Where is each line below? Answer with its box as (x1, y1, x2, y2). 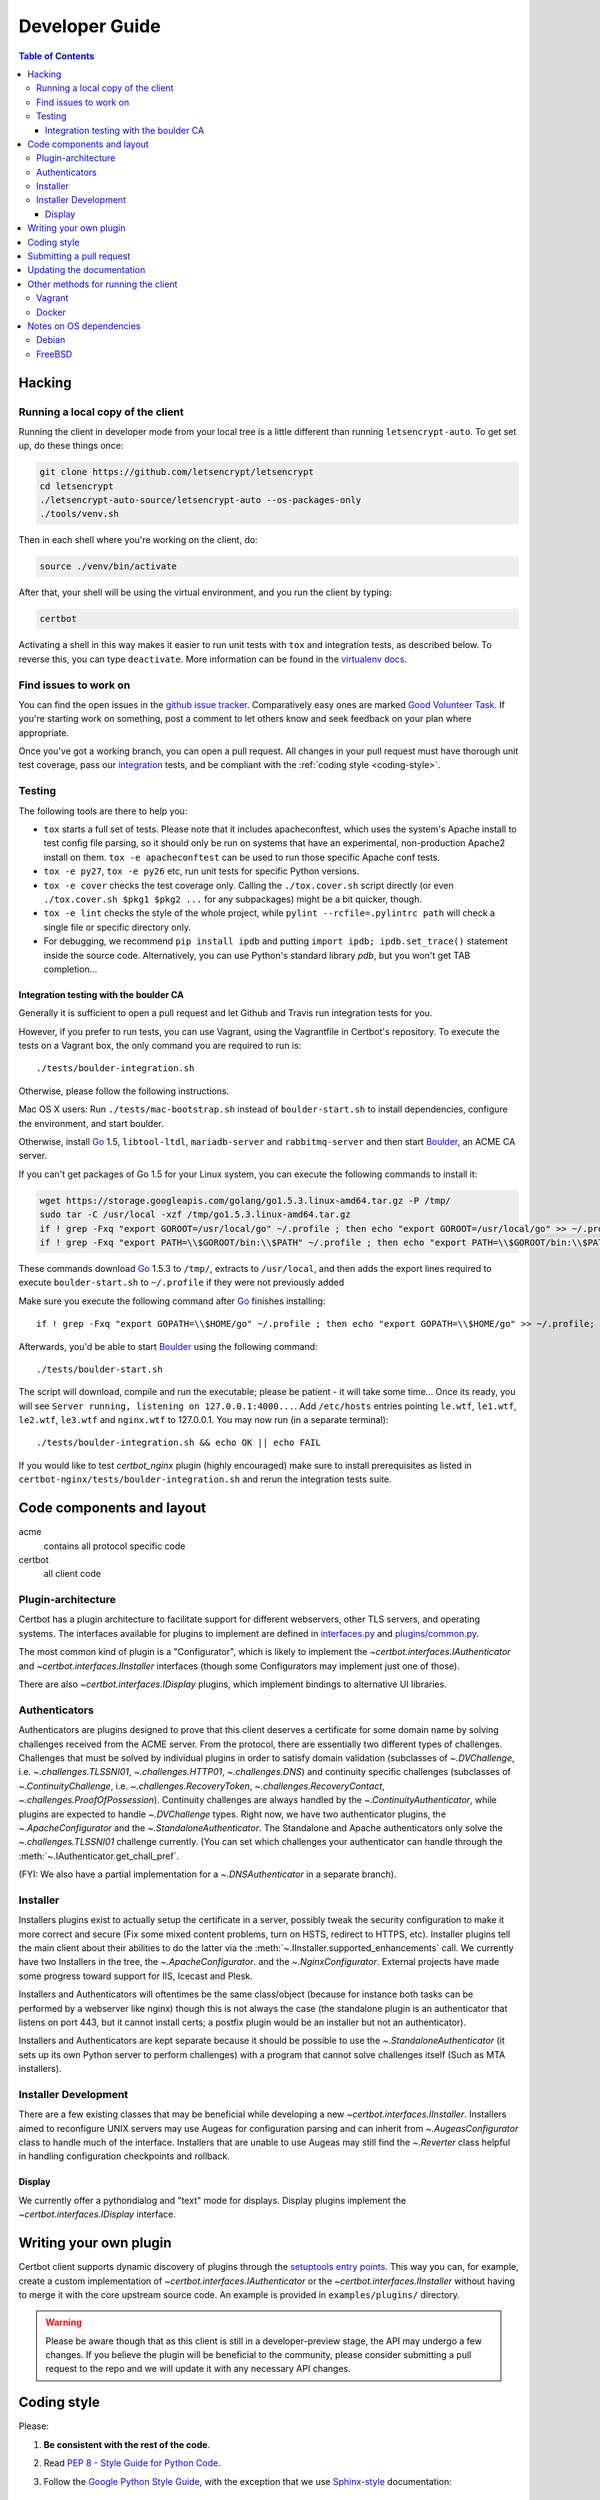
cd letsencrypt (39, 480, 114, 492)
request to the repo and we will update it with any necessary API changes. (45, 2363, 351, 2375)
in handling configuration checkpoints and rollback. (18, 2150, 230, 2162)
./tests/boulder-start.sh (36, 1363, 164, 1375)
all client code (43, 1568, 102, 1580)
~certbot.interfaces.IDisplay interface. (18, 2208, 177, 2220)
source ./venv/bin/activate (39, 561, 177, 572)
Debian (36, 334, 66, 346)
